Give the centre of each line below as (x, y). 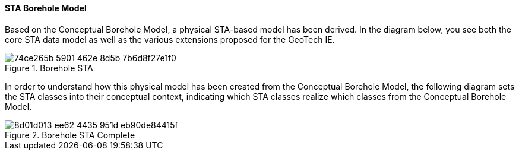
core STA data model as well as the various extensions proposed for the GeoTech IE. (170, 39)
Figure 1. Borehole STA (49, 68)
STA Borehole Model (46, 8)
